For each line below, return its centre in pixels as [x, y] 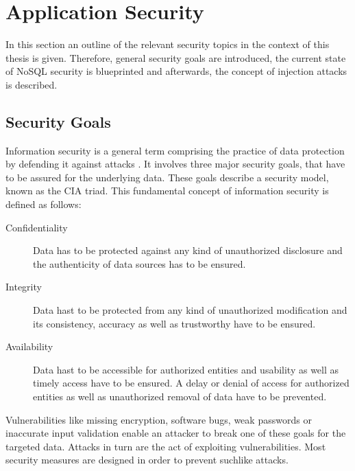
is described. [32, 84]
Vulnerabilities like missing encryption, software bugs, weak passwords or [159, 419]
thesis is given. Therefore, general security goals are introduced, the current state [176, 57]
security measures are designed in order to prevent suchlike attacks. [147, 460]
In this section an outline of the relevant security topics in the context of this [168, 44]
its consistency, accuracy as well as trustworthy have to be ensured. [174, 323]
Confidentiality [37, 227]
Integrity [24, 287]
